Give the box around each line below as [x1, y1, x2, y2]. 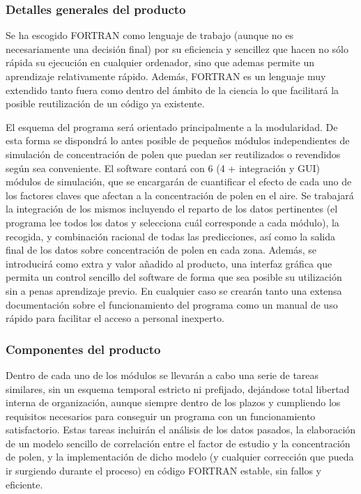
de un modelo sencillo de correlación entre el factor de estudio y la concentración [6, 435, 351, 450]
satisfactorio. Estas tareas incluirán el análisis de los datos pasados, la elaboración [6, 422, 356, 437]
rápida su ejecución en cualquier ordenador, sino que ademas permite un [6, 55, 315, 70]
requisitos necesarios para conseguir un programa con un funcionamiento [6, 408, 316, 423]
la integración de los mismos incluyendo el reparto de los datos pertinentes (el [6, 201, 338, 216]
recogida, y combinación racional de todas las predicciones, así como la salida [6, 229, 335, 243]
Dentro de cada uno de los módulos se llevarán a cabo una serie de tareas [6, 367, 319, 382]
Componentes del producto [6, 340, 161, 357]
